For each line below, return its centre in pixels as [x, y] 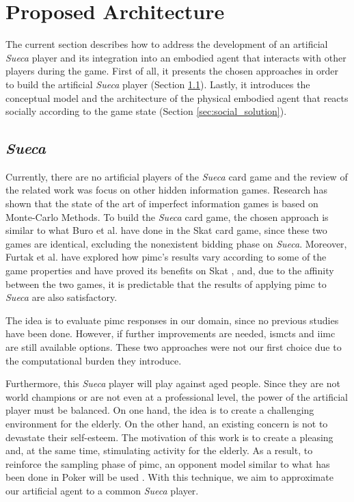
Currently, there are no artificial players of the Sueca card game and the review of [177, 176]
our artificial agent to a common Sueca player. [102, 490]
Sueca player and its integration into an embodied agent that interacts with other [176, 57]
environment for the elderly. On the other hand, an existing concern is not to [167, 423]
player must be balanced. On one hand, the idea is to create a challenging [160, 410]
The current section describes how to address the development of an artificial [167, 44]
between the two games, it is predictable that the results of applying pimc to [166, 283]
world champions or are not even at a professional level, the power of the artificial [177, 396]
